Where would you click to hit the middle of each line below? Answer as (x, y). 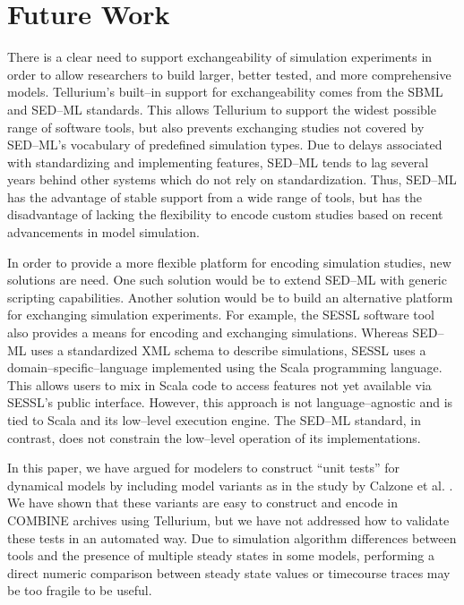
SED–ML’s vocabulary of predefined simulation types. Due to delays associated (225, 145)
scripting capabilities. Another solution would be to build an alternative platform (230, 297)
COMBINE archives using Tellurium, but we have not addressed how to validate (228, 520)
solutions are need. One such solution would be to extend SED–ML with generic (227, 280)
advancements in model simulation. (103, 232)
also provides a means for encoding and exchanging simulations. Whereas (208, 332)
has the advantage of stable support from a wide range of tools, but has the (215, 196)
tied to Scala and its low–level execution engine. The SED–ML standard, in (215, 420)
